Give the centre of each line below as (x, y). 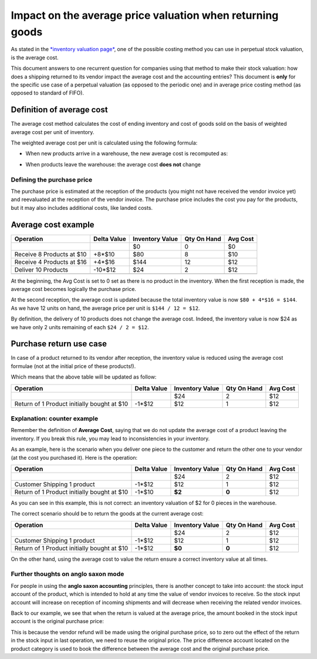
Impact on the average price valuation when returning (145, 15)
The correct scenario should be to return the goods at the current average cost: (107, 514)
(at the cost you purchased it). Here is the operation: (74, 457)
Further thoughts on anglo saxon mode (68, 574)
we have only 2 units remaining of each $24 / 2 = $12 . (80, 327)
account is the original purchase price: (57, 621)
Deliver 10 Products (41, 269)
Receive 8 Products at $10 (50, 254)
